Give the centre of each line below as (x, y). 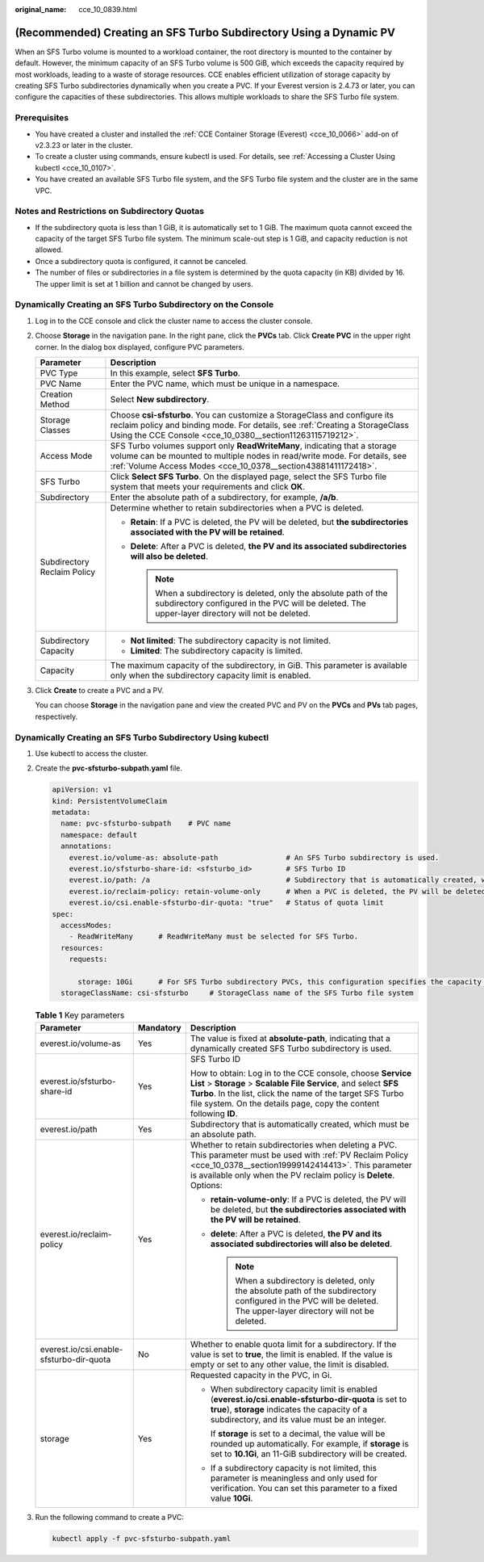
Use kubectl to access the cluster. (92, 753)
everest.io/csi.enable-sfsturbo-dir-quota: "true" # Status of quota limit (227, 903)
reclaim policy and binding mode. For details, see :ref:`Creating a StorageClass (259, 425)
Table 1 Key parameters (80, 1015)
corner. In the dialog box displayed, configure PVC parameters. (140, 346)
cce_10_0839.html (108, 9)
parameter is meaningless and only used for (294, 1478)
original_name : (41, 9)
